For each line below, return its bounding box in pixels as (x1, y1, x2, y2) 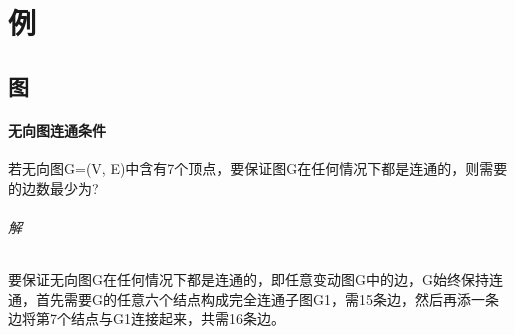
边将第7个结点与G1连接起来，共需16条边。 (8, 308, 285, 329)
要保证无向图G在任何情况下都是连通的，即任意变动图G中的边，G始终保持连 (8, 268, 503, 289)
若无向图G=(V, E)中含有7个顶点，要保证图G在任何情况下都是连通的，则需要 (8, 157, 508, 178)
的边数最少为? (8, 177, 99, 198)
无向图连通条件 (8, 119, 106, 140)
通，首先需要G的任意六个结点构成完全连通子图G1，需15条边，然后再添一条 (8, 288, 499, 309)
